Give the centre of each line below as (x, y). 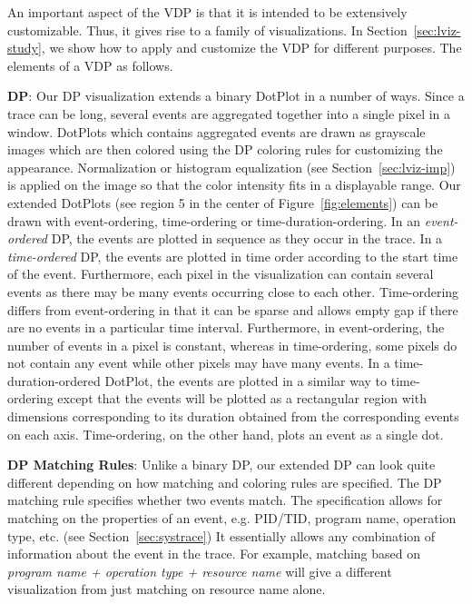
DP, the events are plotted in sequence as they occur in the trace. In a (247, 238)
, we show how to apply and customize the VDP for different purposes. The (251, 48)
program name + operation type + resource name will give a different (200, 571)
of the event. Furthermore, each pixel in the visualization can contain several (221, 274)
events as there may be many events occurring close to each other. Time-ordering (233, 291)
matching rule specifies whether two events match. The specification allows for (225, 500)
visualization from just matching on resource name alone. (167, 589)
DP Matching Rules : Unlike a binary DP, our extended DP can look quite (221, 465)
